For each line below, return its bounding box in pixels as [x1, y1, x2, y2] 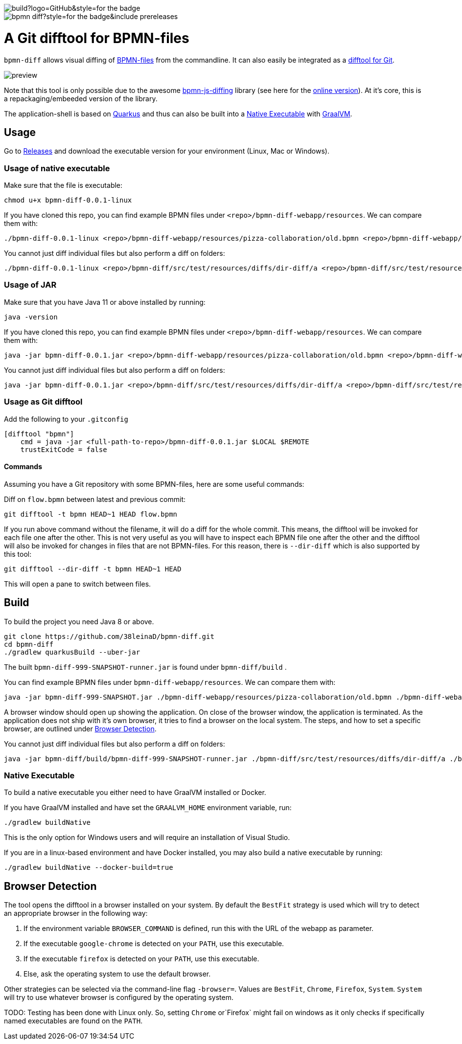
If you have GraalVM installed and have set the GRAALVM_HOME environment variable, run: [4, 803, 292, 812]
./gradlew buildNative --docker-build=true [4, 863, 173, 872]
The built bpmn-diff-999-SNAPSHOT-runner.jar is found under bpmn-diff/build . [4, 662, 287, 671]
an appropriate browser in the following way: [4, 909, 148, 918]
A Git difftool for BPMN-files [4, 29, 189, 46]
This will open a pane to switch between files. [4, 579, 151, 588]
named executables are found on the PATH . [4, 1017, 143, 1025]
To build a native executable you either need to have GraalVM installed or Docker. [4, 788, 266, 797]
